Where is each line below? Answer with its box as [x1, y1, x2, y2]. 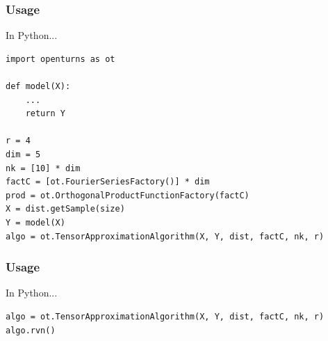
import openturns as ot [6, 54, 115, 64]
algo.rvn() [6, 325, 56, 335]
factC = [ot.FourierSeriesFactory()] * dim [6, 177, 210, 187]
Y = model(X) [6, 217, 65, 228]
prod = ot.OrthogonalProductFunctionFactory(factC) [6, 190, 249, 200]
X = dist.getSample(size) [6, 204, 125, 214]
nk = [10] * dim [6, 163, 81, 173]
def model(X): [6, 81, 71, 91]
